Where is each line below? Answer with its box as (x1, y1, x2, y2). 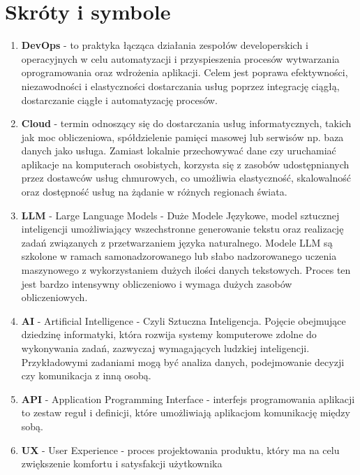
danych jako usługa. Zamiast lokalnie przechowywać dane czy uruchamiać (21, 143, 336, 158)
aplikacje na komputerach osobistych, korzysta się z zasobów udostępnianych (21, 156, 350, 171)
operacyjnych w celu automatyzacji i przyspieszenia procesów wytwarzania (21, 51, 340, 66)
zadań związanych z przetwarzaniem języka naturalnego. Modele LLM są (21, 235, 333, 249)
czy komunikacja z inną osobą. (21, 368, 151, 383)
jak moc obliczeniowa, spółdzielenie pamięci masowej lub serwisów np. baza (21, 129, 344, 144)
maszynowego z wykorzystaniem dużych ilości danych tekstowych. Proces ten (21, 263, 351, 277)
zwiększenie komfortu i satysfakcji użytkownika (21, 456, 223, 471)
